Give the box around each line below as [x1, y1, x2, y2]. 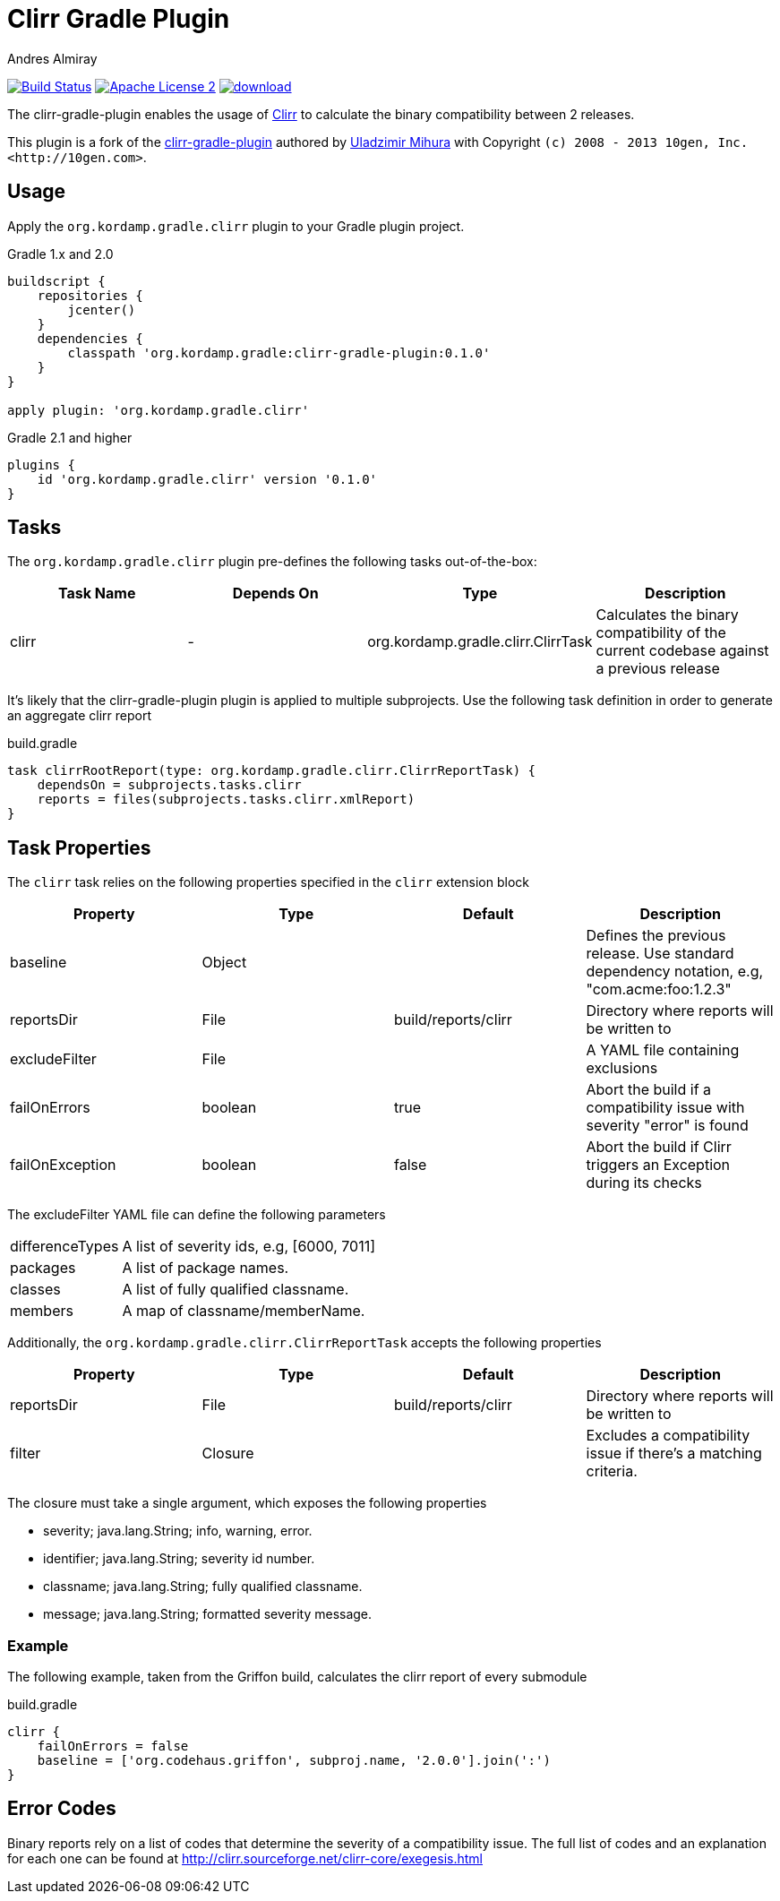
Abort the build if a [586, 1080, 712, 1099]
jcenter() [67, 302, 136, 317]
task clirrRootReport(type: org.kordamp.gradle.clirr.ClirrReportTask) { [7, 763, 536, 778]
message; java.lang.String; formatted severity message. [43, 1606, 373, 1622]
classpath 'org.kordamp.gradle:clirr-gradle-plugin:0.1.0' [67, 345, 491, 360]
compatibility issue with [586, 1098, 745, 1117]
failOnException [10, 1156, 116, 1174]
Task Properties [7, 836, 151, 859]
